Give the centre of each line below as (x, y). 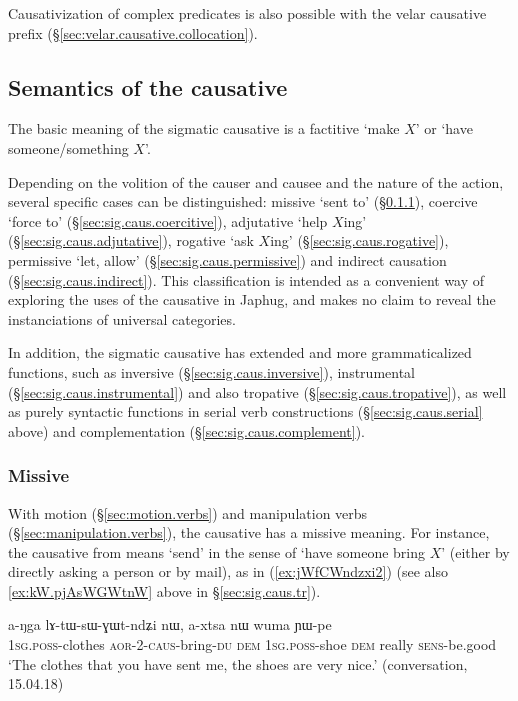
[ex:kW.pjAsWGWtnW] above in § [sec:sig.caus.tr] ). (164, 590)
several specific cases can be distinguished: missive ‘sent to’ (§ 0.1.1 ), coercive (243, 201)
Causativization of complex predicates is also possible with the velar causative (247, 13)
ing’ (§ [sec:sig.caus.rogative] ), (359, 240)
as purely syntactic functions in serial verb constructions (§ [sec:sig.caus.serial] (245, 411)
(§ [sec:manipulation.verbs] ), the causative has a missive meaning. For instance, (249, 532)
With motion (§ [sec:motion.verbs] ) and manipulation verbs (188, 512)
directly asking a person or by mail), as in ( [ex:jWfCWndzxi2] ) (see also (228, 571)
